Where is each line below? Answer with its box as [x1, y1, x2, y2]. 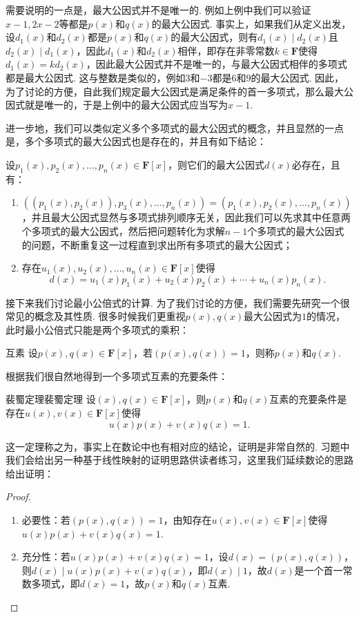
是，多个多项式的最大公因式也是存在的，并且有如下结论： [6, 134, 266, 149]
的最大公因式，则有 [171, 30, 258, 44]
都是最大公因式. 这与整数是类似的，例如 [6, 70, 186, 84]
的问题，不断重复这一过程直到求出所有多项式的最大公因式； [21, 237, 293, 251]
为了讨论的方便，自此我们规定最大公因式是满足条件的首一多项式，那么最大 [6, 84, 344, 98]
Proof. [6, 489, 31, 504]
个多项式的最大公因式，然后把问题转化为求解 [21, 223, 225, 238]
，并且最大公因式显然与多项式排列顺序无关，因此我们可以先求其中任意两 [21, 210, 351, 225]
